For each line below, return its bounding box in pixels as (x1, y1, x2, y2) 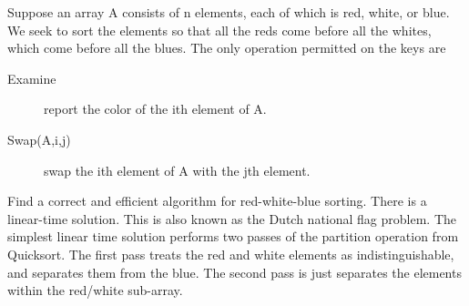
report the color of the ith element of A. (44, 99, 267, 118)
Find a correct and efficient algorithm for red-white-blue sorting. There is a (7, 191, 427, 210)
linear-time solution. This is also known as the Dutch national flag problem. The (7, 209, 456, 228)
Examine (7, 68, 56, 87)
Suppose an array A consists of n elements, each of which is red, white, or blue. (7, 3, 450, 21)
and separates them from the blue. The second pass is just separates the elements (7, 262, 462, 281)
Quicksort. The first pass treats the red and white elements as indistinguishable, (7, 244, 454, 263)
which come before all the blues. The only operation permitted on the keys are (7, 38, 446, 57)
